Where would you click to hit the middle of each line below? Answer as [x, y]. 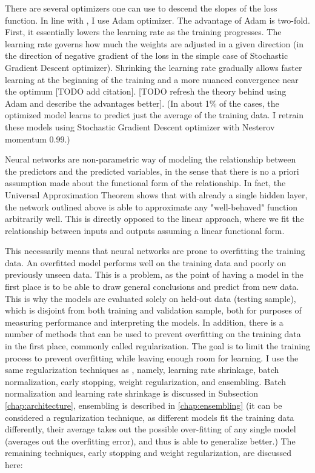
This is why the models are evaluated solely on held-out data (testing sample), [151, 298]
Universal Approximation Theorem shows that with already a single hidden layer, [156, 194]
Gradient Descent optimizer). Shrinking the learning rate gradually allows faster [154, 67]
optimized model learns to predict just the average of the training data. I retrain [154, 115]
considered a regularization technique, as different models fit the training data [150, 417]
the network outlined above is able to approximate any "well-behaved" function [151, 206]
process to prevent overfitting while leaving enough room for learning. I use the [152, 357]
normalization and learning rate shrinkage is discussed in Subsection [131, 393]
